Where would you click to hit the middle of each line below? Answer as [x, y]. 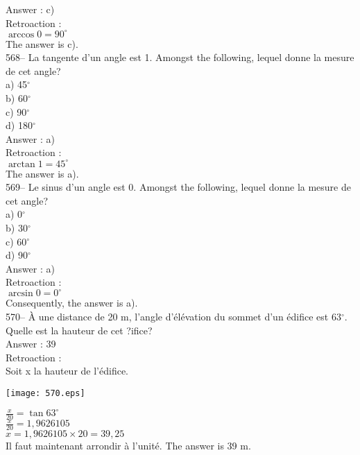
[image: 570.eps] [45, 393]
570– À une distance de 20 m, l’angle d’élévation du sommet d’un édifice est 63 [173, 316]
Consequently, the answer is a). [72, 303]
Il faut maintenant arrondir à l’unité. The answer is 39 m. [128, 446]
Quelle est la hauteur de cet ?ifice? [79, 330]
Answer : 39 [31, 344]
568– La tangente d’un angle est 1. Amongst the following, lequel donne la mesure [180, 57]
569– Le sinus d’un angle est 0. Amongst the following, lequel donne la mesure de [178, 187]
